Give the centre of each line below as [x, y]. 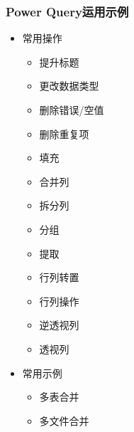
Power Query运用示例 [67, 11]
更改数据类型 [69, 86]
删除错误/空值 [72, 110]
